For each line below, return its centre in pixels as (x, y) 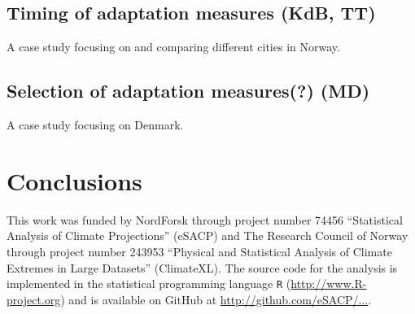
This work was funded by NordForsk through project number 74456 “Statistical (205, 219)
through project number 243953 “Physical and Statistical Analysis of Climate (199, 251)
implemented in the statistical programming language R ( (149, 283)
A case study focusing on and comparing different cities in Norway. (173, 47)
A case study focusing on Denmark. (95, 124)
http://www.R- (329, 283)
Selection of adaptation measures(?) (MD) (188, 91)
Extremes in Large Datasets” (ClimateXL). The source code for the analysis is (202, 267)
